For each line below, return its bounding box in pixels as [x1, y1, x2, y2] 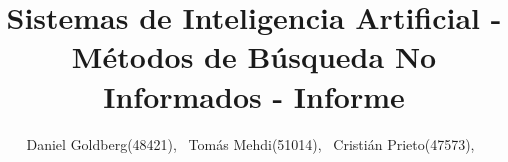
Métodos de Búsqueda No [71, 36, 437, 77]
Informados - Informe [103, 75, 405, 116]
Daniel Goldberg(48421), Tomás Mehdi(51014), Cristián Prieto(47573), [26, 133, 475, 154]
